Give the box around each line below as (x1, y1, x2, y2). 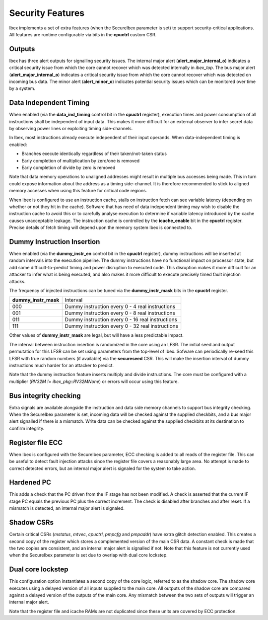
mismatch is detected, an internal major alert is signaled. (9, 505, 125, 511)
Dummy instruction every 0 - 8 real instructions (65, 310, 176, 316)
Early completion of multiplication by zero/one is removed (21, 157, 140, 163)
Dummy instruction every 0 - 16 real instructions (65, 316, 177, 323)
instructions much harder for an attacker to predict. (9, 362, 114, 368)
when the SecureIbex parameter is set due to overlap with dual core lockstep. (9, 552, 168, 558)
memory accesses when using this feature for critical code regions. (9, 188, 147, 194)
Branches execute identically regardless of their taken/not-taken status (21, 151, 167, 156)
